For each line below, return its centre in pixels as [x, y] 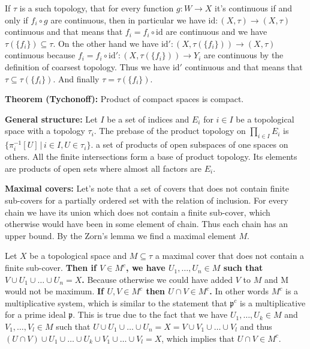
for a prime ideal [35, 314]
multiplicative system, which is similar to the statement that [116, 302]
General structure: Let [51, 119]
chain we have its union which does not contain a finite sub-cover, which [138, 212]
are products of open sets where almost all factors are [103, 168]
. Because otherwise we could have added [157, 279]
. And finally [76, 78]
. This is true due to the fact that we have [150, 314]
